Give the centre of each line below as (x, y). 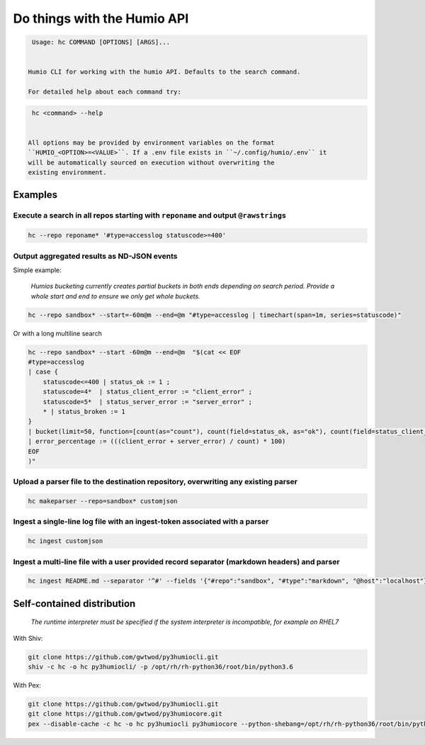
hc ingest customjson (66, 541)
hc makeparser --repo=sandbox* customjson (103, 501)
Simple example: (37, 270)
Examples (35, 195)
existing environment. (67, 173)
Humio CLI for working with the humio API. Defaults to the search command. (164, 72)
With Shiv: (28, 638)
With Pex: (27, 685)
